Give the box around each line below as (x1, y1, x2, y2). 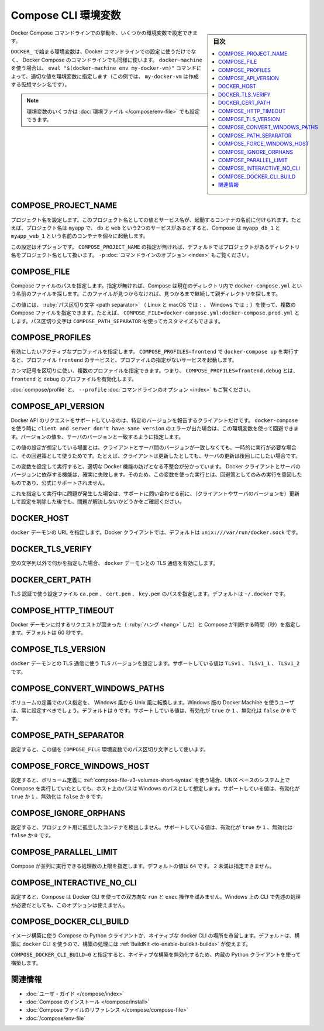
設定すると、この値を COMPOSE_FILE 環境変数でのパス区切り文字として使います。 (11, 746, 209, 753)
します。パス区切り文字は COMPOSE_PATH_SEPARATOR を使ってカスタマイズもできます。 (11, 317, 223, 324)
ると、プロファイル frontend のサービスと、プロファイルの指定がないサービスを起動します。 (11, 356, 237, 363)
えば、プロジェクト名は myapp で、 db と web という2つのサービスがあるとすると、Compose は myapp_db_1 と (11, 224, 281, 231)
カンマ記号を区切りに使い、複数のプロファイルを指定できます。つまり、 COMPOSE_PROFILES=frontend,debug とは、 (11, 367, 298, 374)
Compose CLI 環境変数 (11, 9, 121, 22)
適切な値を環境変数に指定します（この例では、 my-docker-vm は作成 (30, 73, 199, 80)
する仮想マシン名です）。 (11, 81, 70, 88)
